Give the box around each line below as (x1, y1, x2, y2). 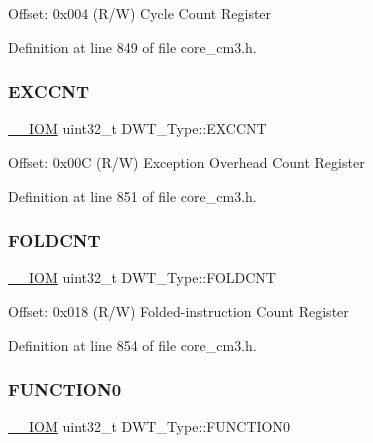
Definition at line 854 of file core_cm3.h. (8, 334, 257, 355)
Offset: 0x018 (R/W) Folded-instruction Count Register (8, 301, 349, 321)
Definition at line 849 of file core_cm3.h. (8, 36, 257, 57)
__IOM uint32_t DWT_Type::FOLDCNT (8, 267, 276, 288)
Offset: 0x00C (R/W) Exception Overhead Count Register (8, 152, 365, 172)
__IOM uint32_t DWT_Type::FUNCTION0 (8, 416, 290, 437)
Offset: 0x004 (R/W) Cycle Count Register (8, 3, 272, 23)
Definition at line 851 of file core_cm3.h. (8, 185, 257, 206)
